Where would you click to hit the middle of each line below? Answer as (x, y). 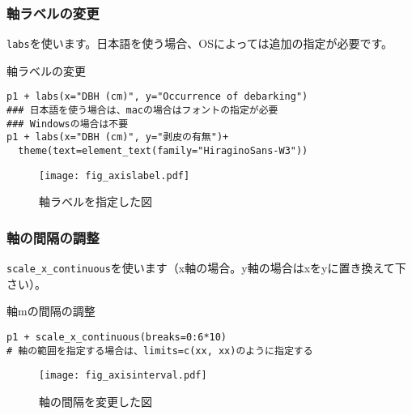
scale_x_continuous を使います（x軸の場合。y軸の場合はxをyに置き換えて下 (206, 268)
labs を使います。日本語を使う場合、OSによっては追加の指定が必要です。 (200, 43)
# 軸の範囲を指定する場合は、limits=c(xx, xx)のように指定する (160, 351)
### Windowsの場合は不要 (68, 124)
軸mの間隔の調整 (51, 311)
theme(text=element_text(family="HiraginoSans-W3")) (163, 151)
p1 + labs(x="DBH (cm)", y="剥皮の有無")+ (118, 137)
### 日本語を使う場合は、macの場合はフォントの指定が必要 (142, 111)
